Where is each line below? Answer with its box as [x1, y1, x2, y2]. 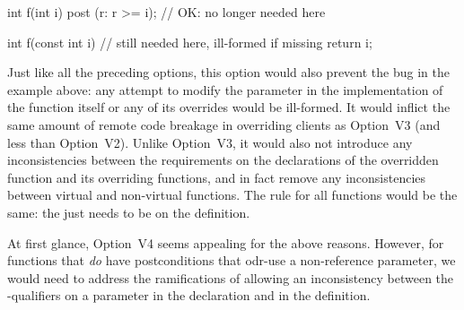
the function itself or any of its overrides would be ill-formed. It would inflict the [7, 98, 451, 116]
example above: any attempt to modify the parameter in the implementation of [7, 80, 443, 99]
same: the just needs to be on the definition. [7, 202, 250, 221]
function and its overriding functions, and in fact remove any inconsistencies [7, 168, 426, 186]
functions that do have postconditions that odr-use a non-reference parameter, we [7, 251, 456, 270]
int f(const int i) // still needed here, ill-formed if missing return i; [7, 32, 372, 51]
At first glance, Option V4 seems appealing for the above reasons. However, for [7, 233, 444, 252]
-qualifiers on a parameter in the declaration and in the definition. [7, 286, 371, 305]
